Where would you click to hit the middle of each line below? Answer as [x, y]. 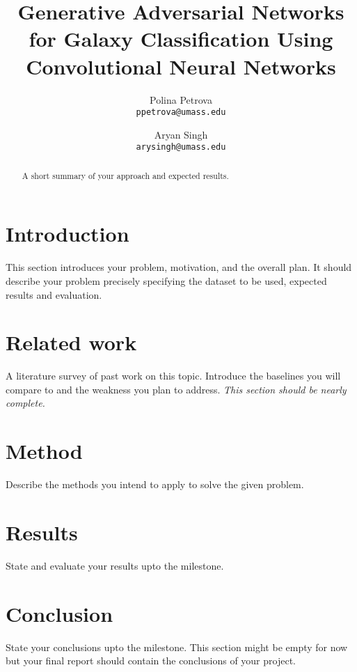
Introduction [68, 234]
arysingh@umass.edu [181, 147]
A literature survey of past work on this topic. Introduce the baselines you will [173, 376]
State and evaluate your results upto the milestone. [115, 565]
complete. [25, 403]
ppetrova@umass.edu [181, 112]
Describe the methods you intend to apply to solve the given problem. [155, 484]
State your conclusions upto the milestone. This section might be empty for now [177, 647]
